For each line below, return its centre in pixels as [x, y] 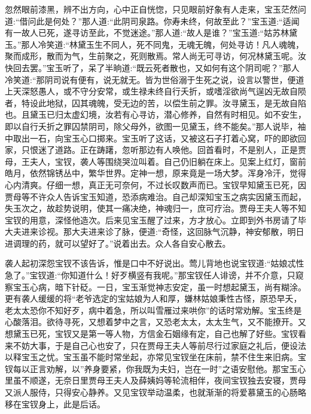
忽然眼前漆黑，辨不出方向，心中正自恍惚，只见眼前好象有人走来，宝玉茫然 [151, 9]
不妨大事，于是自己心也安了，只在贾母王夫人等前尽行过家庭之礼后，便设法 [159, 345]
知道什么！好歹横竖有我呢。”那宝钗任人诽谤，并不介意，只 [182, 275]
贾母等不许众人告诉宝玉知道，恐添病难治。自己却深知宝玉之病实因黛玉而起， [155, 196]
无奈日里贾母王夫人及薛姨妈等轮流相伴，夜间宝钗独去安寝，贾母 [180, 380]
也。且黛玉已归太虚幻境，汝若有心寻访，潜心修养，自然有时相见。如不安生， [155, 114]
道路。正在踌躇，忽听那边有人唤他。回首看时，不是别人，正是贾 [180, 150]
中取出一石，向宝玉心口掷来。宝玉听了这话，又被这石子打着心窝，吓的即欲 [151, 138]
